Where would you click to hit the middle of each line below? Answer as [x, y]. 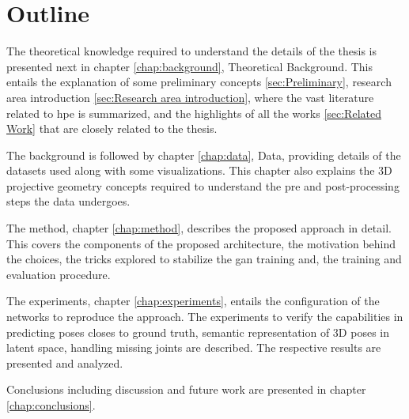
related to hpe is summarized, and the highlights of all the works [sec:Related [194, 113]
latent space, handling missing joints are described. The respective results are [194, 347]
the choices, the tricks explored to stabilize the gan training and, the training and [204, 259]
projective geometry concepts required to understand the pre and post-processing [203, 185]
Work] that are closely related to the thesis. [112, 128]
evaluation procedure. [59, 274]
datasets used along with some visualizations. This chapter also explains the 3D [199, 170]
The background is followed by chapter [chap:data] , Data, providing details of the [204, 155]
